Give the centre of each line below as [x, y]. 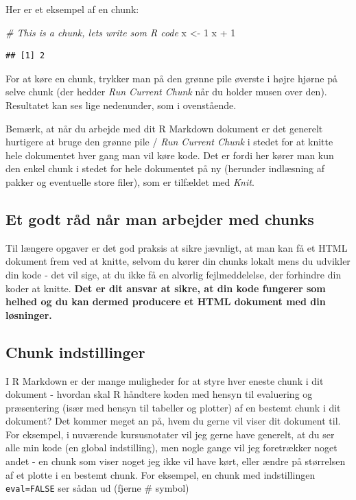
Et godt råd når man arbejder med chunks [160, 218]
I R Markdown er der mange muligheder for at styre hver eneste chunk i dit [165, 380]
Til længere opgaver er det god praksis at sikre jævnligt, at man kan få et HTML [177, 247]
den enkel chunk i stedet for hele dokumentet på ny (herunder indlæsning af [165, 168]
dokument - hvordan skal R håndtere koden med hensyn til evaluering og [159, 394]
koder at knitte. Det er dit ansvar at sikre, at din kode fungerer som [166, 288]
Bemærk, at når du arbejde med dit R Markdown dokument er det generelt [164, 128]
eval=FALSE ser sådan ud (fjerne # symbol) [97, 488]
